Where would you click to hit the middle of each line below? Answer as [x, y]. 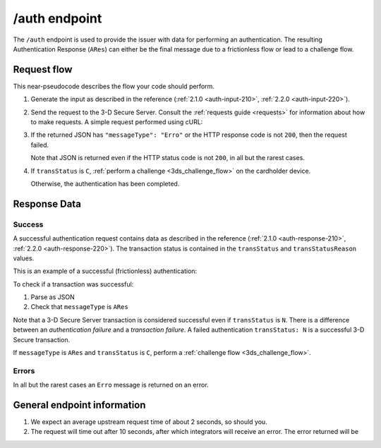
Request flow [43, 69]
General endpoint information [79, 405]
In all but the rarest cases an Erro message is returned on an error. [111, 385]
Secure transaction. [42, 339]
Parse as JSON [53, 297]
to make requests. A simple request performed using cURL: [117, 122]
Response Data [47, 204]
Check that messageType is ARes [79, 307]
